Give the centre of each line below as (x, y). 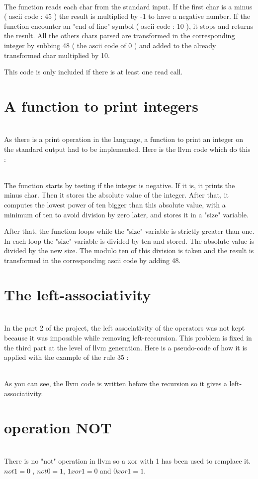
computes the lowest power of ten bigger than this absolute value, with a (115, 205)
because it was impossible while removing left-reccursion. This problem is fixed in (128, 337)
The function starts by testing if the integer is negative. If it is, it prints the (120, 185)
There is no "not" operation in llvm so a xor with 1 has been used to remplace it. (128, 461)
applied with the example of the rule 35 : (66, 357)
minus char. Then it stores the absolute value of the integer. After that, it (116, 195)
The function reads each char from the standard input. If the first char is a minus (128, 6)
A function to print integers (101, 105)
